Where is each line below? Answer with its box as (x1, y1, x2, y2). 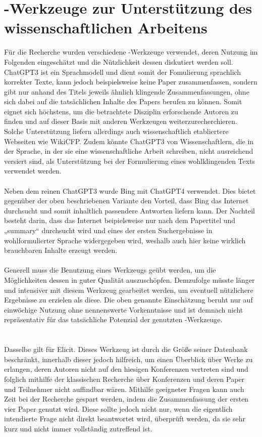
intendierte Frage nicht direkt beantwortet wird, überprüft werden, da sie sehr (4, 413, 245, 424)
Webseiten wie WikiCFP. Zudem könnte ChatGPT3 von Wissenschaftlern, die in (4, 136, 254, 146)
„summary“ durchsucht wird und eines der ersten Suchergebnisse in (4, 225, 213, 235)
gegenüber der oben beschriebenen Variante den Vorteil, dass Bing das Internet (4, 195, 249, 206)
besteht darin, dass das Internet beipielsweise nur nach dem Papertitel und (4, 215, 236, 226)
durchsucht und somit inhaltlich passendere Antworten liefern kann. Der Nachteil (4, 205, 255, 215)
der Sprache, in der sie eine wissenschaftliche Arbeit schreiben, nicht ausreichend (4, 146, 253, 156)
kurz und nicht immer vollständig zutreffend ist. (4, 423, 152, 433)
